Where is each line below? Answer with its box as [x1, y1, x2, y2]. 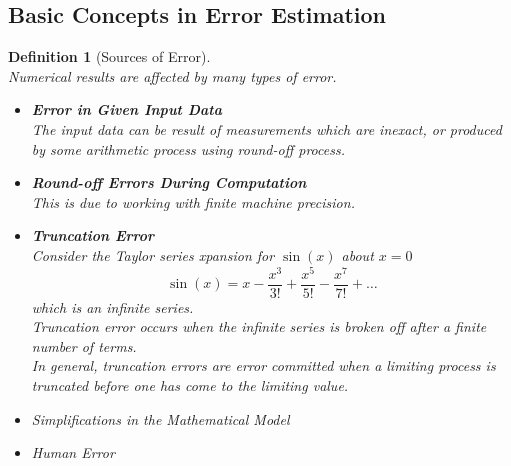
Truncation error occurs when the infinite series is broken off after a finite [31, 316, 487, 337]
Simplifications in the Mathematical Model [31, 408, 290, 429]
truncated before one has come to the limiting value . [31, 375, 349, 396]
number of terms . [31, 335, 137, 356]
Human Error [31, 442, 115, 463]
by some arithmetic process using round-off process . [31, 138, 345, 159]
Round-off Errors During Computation [31, 172, 307, 193]
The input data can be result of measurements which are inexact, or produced [31, 118, 502, 139]
